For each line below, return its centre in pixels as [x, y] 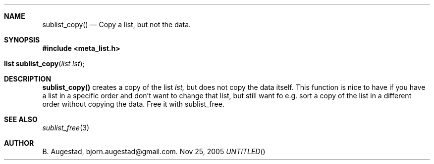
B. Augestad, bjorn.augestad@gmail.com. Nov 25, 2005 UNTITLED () [154, 151]
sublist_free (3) [66, 128]
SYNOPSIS [22, 40]
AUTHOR [19, 143]
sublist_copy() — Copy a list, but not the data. [117, 24]
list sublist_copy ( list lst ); [44, 63]
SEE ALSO [21, 119]
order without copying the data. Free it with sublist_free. [133, 104]
